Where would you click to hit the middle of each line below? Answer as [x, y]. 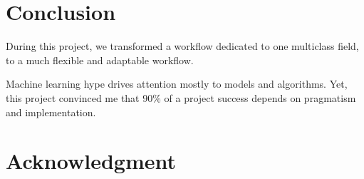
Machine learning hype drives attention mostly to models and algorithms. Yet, [177, 84]
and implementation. [51, 112]
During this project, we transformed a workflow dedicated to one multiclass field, [182, 46]
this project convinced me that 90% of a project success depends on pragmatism [181, 97]
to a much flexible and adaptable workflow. [100, 60]
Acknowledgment [91, 161]
